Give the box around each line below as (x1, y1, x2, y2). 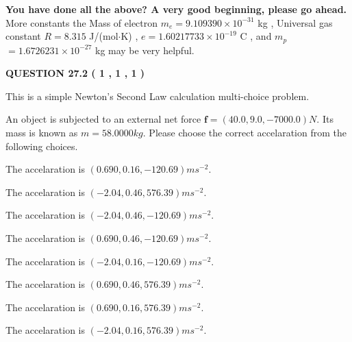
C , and (240, 29, 272, 43)
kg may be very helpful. (95, 42, 194, 57)
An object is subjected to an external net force (5, 112, 201, 126)
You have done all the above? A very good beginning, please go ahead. (5, 2, 347, 16)
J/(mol (89, 29, 118, 43)
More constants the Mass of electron (5, 15, 158, 29)
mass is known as (5, 125, 78, 140)
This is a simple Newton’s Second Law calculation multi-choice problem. (5, 88, 310, 103)
